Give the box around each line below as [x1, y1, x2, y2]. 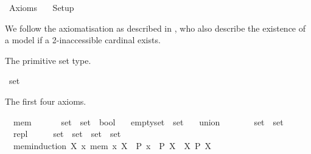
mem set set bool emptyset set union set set [13, 115, 284, 128]
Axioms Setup [9, 1, 74, 13]
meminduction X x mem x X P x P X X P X [13, 139, 211, 152]
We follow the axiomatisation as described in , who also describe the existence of [5, 21, 306, 34]
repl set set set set [13, 127, 121, 140]
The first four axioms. [5, 94, 86, 107]
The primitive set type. [5, 54, 91, 66]
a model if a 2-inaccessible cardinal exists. [5, 33, 161, 46]
